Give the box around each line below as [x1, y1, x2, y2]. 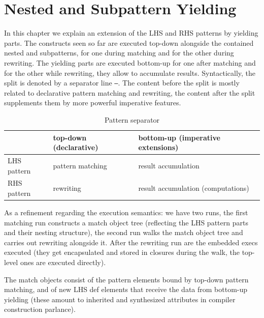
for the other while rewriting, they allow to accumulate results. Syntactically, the [4, 67, 256, 78]
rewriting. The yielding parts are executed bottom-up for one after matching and [4, 57, 256, 68]
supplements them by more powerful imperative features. [4, 97, 181, 108]
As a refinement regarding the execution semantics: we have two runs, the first [4, 207, 248, 218]
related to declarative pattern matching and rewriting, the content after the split [4, 87, 255, 98]
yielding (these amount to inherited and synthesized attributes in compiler [4, 294, 236, 304]
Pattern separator [104, 114, 160, 125]
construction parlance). [4, 304, 76, 314]
